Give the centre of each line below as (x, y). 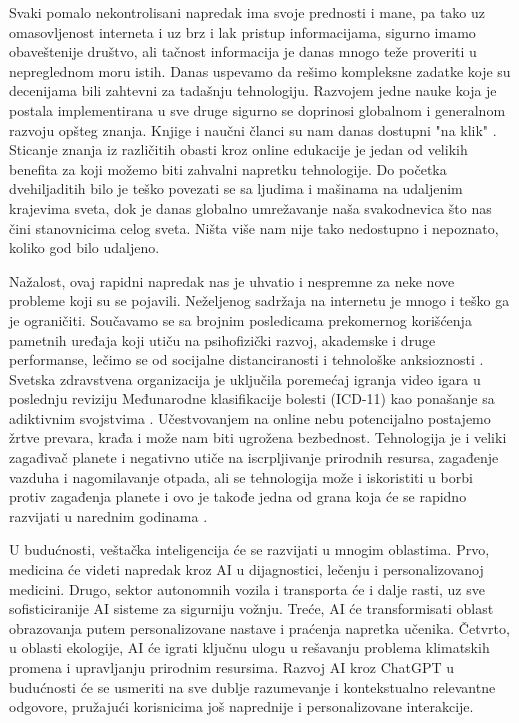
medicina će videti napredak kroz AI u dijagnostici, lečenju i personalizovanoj (246, 569)
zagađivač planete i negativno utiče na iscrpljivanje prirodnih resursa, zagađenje (254, 457)
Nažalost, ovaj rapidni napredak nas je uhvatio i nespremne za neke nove (232, 280)
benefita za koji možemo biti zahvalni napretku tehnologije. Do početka (228, 168)
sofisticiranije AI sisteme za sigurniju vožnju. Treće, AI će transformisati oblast (251, 608)
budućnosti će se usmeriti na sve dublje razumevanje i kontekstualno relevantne (252, 686)
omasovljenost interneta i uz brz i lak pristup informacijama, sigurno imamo (242, 31)
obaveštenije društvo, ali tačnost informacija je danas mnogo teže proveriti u (243, 51)
